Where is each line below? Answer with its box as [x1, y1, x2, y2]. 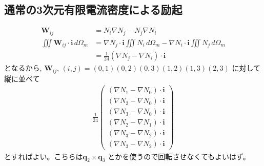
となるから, [4, 63, 42, 73]
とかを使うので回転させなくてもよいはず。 [108, 151, 250, 161]
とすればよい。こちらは [4, 151, 83, 161]
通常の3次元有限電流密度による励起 [4, 2, 182, 17]
